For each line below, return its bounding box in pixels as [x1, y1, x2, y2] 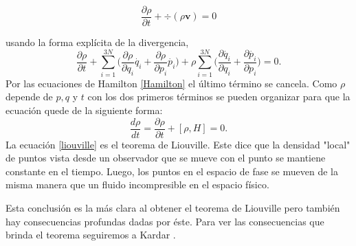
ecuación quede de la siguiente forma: [5, 102, 163, 117]
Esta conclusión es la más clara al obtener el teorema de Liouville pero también [5, 201, 340, 214]
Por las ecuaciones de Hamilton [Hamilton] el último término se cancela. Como [5, 76, 337, 90]
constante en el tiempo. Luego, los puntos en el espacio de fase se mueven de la [5, 164, 338, 178]
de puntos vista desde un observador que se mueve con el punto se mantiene [5, 150, 326, 165]
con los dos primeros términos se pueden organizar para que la [87, 89, 351, 104]
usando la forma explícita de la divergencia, [5, 35, 189, 49]
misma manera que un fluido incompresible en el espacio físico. [5, 177, 269, 192]
